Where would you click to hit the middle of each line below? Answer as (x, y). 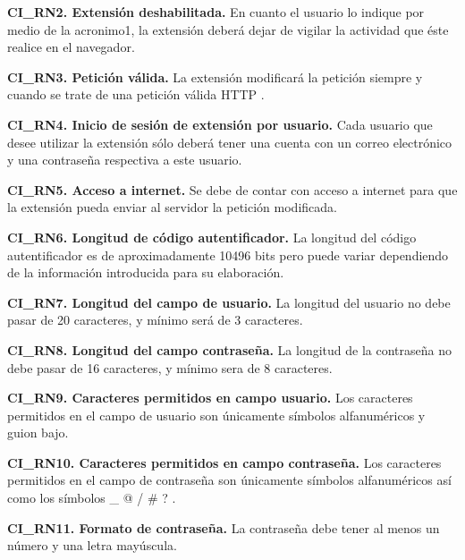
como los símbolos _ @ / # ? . (92, 498)
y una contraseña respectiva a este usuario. (125, 160)
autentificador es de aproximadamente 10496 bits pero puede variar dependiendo (228, 255)
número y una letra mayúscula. (92, 545)
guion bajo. (38, 433)
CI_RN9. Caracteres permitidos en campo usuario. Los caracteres (210, 398)
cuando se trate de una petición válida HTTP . (136, 94)
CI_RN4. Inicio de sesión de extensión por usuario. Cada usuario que (220, 124)
